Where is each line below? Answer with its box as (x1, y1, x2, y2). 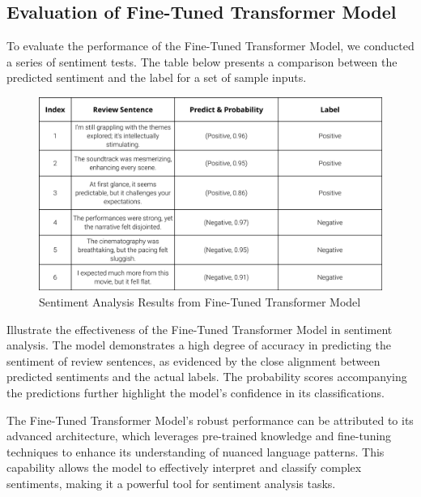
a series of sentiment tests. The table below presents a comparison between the (6, 53, 398, 70)
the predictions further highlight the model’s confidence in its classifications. (6, 384, 385, 401)
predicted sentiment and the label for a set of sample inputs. (6, 69, 307, 86)
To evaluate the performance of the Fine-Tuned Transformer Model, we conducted (6, 37, 415, 54)
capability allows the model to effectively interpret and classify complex (6, 459, 362, 476)
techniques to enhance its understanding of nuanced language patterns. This (6, 443, 385, 460)
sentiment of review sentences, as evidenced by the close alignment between (6, 352, 381, 369)
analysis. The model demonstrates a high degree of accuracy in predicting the (6, 336, 391, 353)
